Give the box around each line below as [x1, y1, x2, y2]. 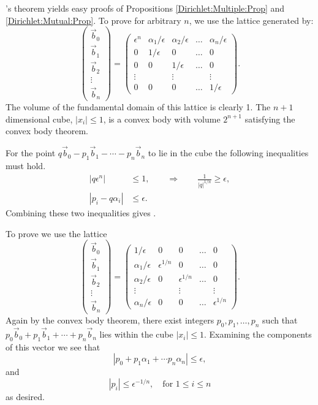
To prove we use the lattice [6, 227, 107, 240]
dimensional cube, [6, 112, 73, 125]
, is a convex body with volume [103, 112, 221, 125]
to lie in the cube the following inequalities [148, 146, 309, 159]
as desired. [6, 390, 45, 403]
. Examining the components [204, 328, 312, 341]
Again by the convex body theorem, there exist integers [6, 314, 214, 327]
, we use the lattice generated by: [189, 13, 314, 26]
